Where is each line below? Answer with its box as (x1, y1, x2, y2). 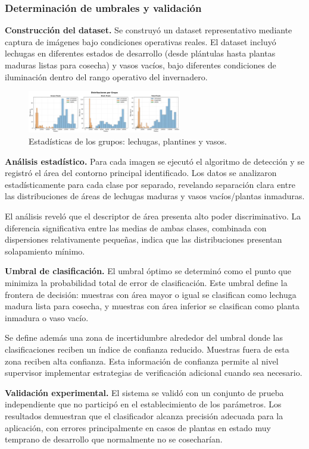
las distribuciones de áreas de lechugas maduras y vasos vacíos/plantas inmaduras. (5, 190, 305, 202)
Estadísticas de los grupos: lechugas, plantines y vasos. (29, 135, 227, 147)
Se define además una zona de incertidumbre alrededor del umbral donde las (5, 331, 283, 344)
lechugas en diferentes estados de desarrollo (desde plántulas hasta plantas (5, 47, 276, 59)
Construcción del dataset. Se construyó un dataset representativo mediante (5, 24, 292, 36)
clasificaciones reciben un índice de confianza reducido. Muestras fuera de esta (5, 343, 289, 355)
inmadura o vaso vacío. (5, 311, 89, 324)
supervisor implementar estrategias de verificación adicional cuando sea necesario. (5, 366, 302, 379)
